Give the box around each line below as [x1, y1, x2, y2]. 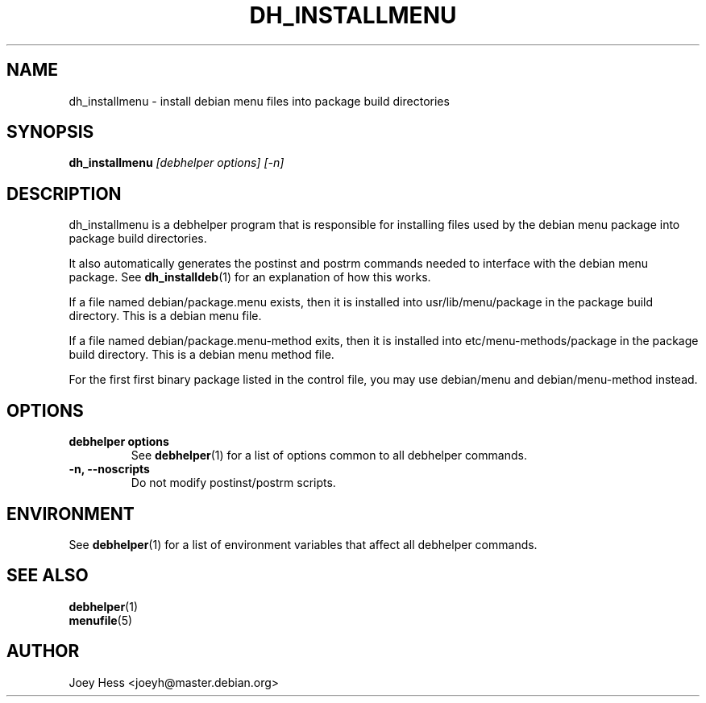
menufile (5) [69, 613, 133, 627]
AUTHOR [6, 641, 80, 662]
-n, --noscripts [69, 462, 150, 476]
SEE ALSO [6, 565, 89, 586]
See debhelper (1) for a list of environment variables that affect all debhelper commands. [69, 537, 538, 551]
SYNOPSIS [6, 122, 94, 143]
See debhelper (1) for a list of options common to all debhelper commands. [131, 448, 527, 463]
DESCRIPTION [6, 183, 122, 204]
